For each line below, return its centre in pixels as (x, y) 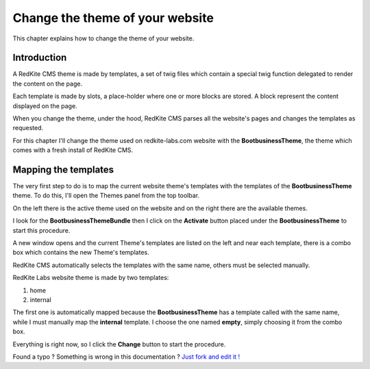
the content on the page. (47, 84)
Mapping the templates (63, 170)
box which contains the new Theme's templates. (81, 253)
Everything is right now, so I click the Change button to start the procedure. (119, 344)
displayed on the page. (45, 105)
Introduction (40, 58)
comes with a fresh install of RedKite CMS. (73, 150)
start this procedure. (41, 230)
